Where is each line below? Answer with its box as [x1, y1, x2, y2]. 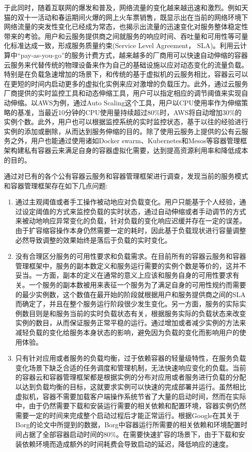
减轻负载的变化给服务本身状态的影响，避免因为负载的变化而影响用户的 [15, 327, 239, 337]
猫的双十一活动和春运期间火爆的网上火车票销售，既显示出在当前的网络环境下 [4, 12, 248, 22]
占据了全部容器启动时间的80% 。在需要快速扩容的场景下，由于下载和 [22, 429, 238, 439]
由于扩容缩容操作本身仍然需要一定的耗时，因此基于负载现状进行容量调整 [15, 225, 246, 235]
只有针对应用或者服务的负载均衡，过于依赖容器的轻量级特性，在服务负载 [15, 353, 246, 363]
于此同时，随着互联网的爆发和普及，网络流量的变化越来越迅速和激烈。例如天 [4, 2, 248, 12]
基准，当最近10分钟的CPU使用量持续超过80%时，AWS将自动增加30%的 [17, 107, 242, 117]
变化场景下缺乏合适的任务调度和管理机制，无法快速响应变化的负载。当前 [15, 362, 246, 372]
